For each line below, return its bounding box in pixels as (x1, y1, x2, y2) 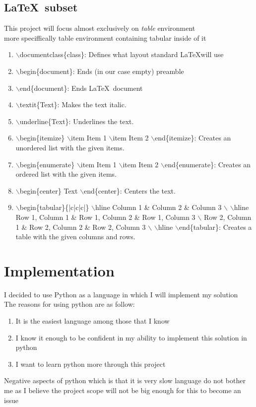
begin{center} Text (19, 185, 78, 196)
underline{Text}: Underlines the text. (19, 116, 134, 126)
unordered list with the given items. (15, 142, 125, 152)
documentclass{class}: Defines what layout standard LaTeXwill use (19, 49, 224, 60)
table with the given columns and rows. (15, 231, 135, 242)
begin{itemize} (19, 133, 65, 143)
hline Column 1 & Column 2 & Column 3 (95, 202, 222, 212)
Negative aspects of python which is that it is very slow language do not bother (4, 375, 246, 386)
